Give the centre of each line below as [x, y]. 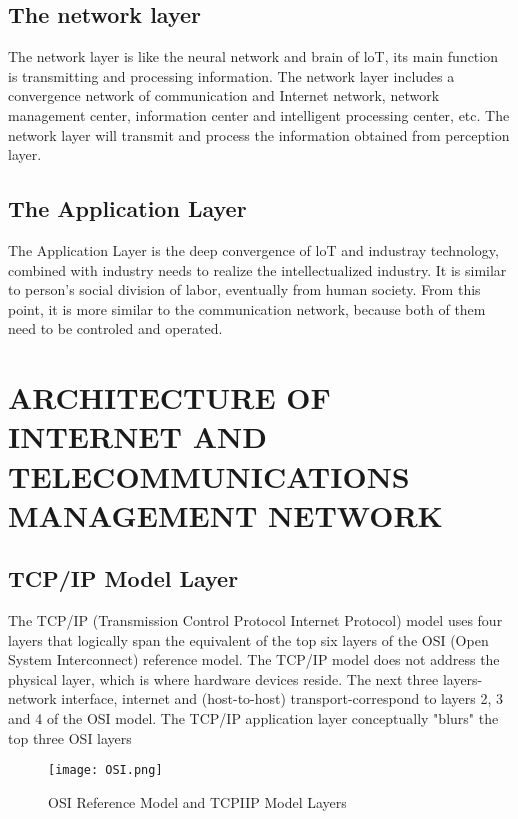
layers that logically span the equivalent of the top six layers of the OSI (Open [248, 639]
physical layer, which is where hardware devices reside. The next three [223, 678]
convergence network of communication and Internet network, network [224, 95]
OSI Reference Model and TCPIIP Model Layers [197, 801]
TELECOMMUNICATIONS [209, 475]
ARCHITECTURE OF [169, 397]
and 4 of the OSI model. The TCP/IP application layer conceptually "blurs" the [253, 718]
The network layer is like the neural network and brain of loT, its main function [253, 56]
